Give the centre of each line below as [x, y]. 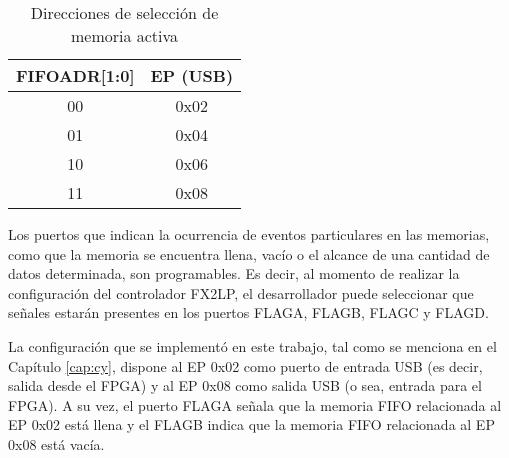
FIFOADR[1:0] [75, 75]
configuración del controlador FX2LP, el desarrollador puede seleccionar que [241, 292]
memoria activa [124, 35]
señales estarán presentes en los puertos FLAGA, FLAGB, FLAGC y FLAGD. [248, 312]
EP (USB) [192, 75]
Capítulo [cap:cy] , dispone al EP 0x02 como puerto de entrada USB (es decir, [245, 365]
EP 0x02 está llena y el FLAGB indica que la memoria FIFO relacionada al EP [251, 424]
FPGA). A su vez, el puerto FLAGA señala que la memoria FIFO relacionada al [255, 404]
